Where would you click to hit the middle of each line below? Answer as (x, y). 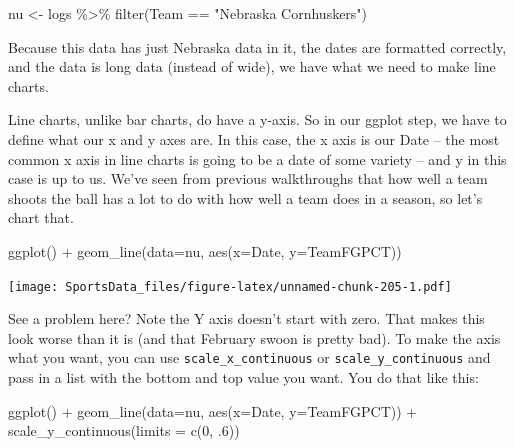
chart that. (41, 217)
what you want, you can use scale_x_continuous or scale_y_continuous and (249, 357)
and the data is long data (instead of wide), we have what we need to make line (252, 66)
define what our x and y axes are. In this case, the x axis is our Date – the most (254, 138)
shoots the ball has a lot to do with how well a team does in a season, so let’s (245, 197)
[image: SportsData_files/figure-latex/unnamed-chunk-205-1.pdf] (230, 286)
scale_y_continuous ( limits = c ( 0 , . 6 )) (124, 430)
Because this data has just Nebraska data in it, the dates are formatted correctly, (257, 46)
